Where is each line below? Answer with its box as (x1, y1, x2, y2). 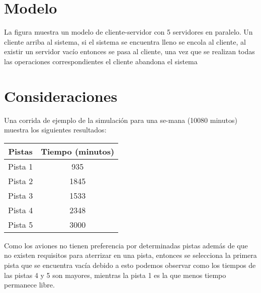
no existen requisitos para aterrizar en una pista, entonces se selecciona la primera (4, 250, 257, 260)
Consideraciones (4, 85, 118, 106)
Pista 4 (8, 204, 33, 216)
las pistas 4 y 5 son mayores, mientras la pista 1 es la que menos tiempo (4, 269, 226, 280)
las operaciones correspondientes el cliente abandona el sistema (4, 56, 198, 66)
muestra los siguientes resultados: (4, 124, 107, 135)
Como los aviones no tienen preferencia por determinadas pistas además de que (4, 240, 248, 250)
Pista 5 (8, 218, 33, 230)
